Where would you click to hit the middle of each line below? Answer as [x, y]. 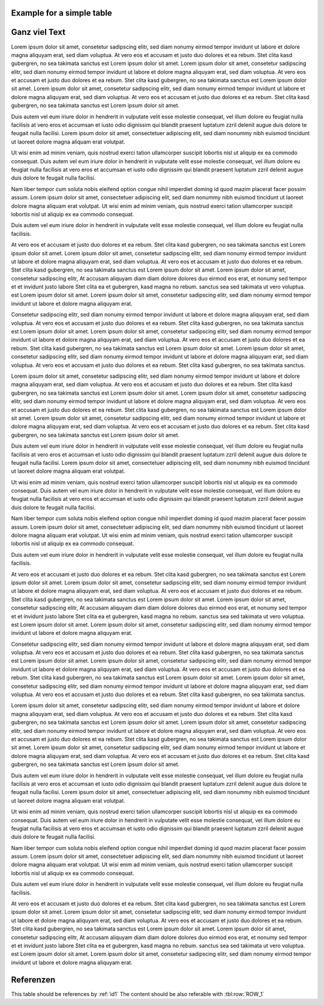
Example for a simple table [61, 13]
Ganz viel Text [38, 32]
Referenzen [33, 979]
